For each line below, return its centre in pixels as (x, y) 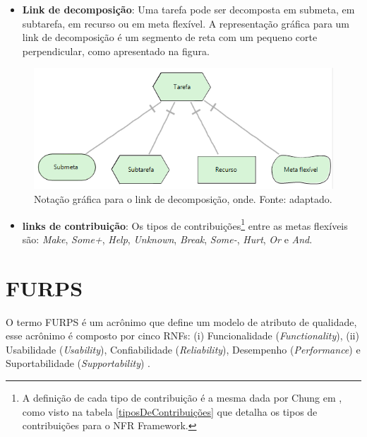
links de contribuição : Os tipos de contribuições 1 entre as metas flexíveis (185, 224)
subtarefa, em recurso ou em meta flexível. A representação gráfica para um (186, 23)
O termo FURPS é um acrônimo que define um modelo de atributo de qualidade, (181, 321)
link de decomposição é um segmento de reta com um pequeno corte (170, 37)
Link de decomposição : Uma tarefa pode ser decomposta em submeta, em (188, 9)
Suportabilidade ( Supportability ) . (78, 363)
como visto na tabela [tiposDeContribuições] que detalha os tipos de (170, 411)
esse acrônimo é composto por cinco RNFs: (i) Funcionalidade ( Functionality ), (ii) (182, 336)
